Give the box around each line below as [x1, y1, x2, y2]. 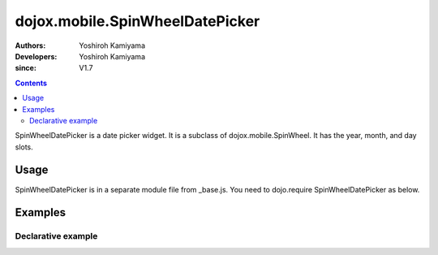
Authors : [15, 41, 46, 50]
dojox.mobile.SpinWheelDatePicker [15, 12, 260, 30]
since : [15, 63, 36, 73]
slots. [15, 142, 34, 152]
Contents [15, 78, 48, 88]
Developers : [15, 51, 58, 61]
